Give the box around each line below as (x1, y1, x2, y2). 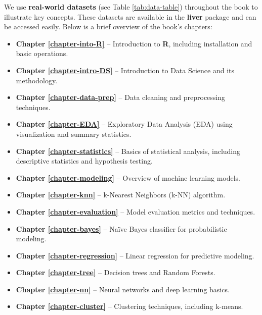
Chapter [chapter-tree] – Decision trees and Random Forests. (16, 267, 215, 278)
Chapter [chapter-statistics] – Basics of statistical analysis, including (16, 145, 241, 156)
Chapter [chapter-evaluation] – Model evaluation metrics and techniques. (16, 206, 255, 217)
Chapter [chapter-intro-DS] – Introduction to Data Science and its (16, 65, 235, 75)
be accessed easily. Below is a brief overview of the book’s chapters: (4, 21, 212, 32)
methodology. (16, 75, 58, 85)
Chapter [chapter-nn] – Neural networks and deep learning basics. (16, 284, 230, 294)
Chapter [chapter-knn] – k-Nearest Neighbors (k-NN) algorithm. (16, 189, 226, 200)
